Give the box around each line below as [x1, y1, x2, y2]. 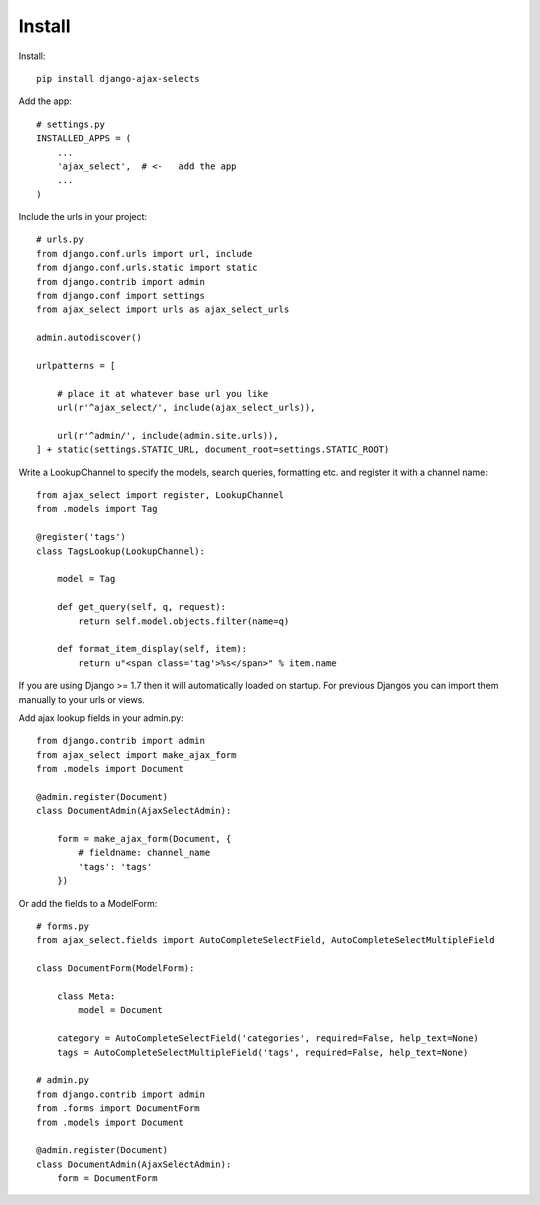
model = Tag [56, 573, 116, 585]
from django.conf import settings [36, 290, 205, 302]
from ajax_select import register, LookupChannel [36, 490, 285, 501]
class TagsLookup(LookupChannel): [36, 545, 205, 557]
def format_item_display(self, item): [56, 643, 248, 655]
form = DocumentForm [56, 1173, 158, 1184]
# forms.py [36, 921, 90, 932]
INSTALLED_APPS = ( [36, 133, 132, 144]
